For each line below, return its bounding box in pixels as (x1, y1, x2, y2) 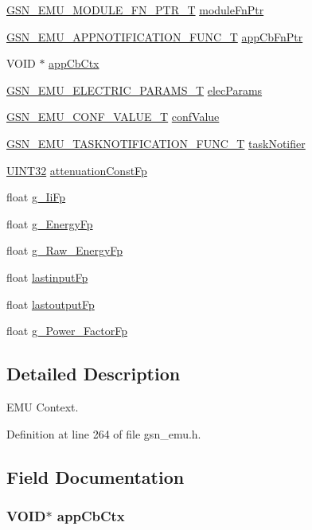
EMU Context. (6, 398, 79, 415)
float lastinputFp (6, 268, 88, 285)
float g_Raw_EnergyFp (6, 242, 123, 259)
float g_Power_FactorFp (6, 322, 127, 339)
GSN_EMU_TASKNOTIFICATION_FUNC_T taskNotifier (6, 134, 306, 151)
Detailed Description (6, 361, 181, 386)
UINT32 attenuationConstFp (6, 162, 147, 178)
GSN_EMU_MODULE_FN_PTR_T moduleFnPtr (6, 2, 264, 18)
